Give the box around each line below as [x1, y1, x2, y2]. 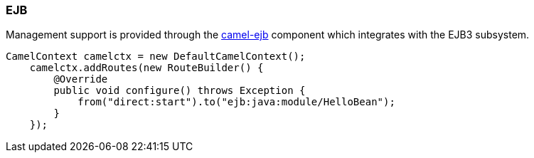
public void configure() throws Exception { [53, 85, 306, 97]
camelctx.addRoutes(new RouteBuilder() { [29, 62, 264, 74]
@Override [53, 73, 108, 85]
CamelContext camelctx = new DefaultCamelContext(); [6, 51, 306, 63]
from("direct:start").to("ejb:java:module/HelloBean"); [78, 96, 395, 108]
